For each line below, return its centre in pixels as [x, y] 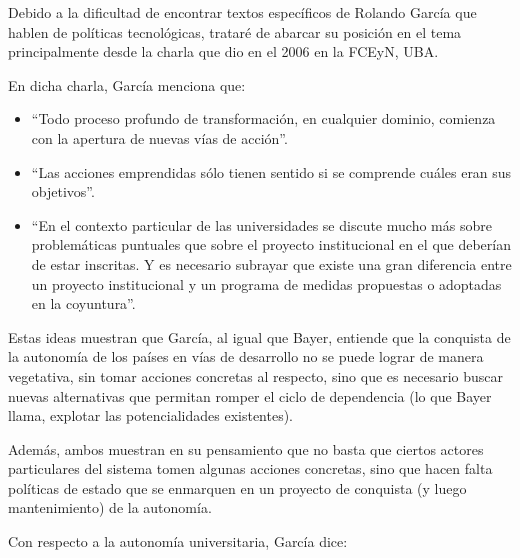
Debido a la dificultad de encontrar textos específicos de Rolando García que [242, 12]
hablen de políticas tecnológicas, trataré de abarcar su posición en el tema [235, 31]
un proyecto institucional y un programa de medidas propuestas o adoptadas [266, 283]
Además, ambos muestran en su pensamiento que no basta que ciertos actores [246, 448]
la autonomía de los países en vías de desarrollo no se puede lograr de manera [246, 356]
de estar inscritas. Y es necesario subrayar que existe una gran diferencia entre [271, 263]
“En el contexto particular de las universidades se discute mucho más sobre [261, 224]
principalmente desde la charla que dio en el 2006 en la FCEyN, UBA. [223, 51]
